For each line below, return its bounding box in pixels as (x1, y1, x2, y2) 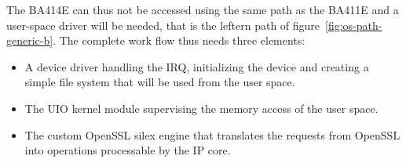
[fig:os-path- (325, 16, 382, 33)
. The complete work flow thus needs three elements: (53, 32, 305, 49)
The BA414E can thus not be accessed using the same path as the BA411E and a (6, 2, 399, 17)
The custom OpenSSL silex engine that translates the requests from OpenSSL (24, 126, 401, 143)
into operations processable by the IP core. (24, 142, 231, 158)
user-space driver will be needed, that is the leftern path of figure (6, 16, 320, 33)
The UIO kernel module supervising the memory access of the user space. (24, 100, 379, 116)
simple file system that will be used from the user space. (24, 74, 295, 90)
